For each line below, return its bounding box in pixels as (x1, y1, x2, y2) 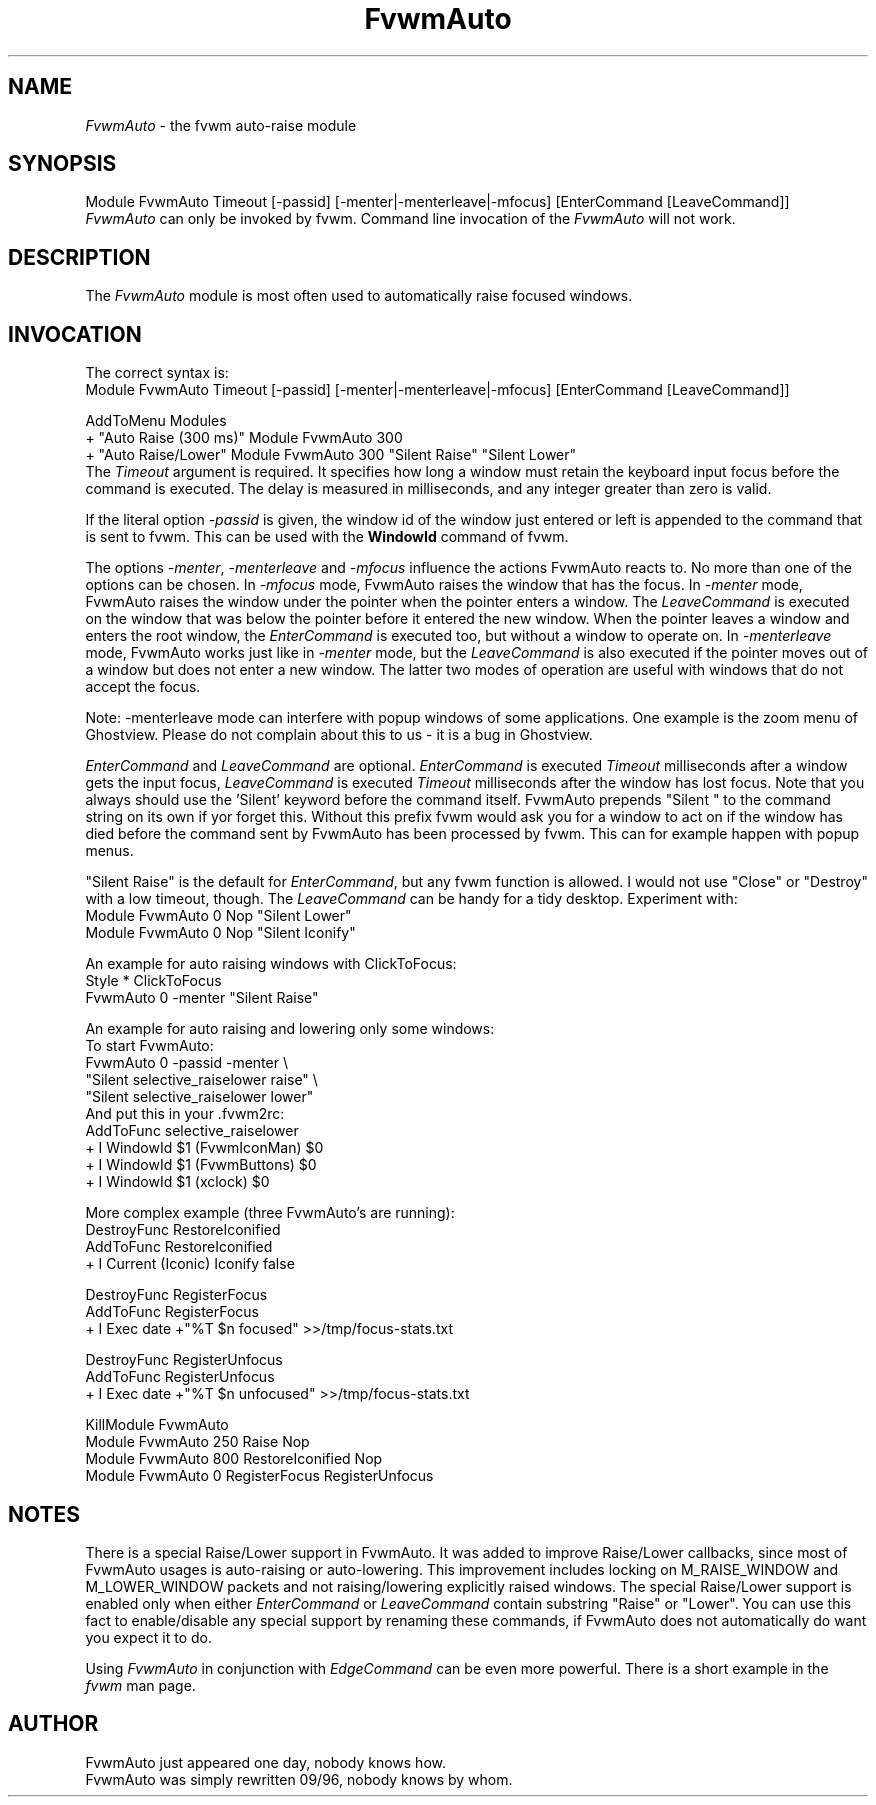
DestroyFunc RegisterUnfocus (85, 1351, 283, 1369)
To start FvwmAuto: (85, 1037, 214, 1055)
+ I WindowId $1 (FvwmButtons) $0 (85, 1156, 317, 1174)
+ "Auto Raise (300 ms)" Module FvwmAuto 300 (85, 429, 403, 447)
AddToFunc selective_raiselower (85, 1122, 299, 1140)
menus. (85, 842, 134, 860)
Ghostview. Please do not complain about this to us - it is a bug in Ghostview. (85, 726, 593, 744)
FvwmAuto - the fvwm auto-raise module (85, 116, 357, 134)
